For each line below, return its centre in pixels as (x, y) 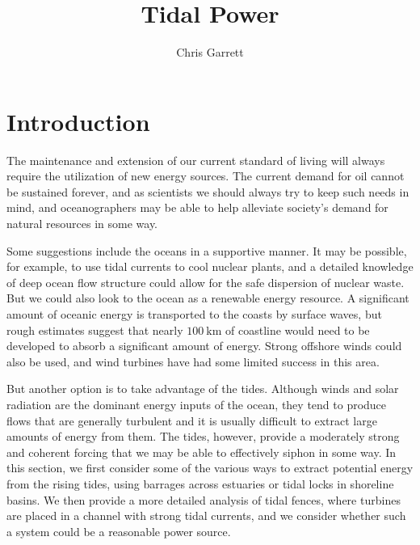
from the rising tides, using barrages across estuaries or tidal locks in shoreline (200, 483)
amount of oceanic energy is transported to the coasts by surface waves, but (194, 314)
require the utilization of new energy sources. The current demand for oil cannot (206, 176)
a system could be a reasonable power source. (119, 531)
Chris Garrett (210, 52)
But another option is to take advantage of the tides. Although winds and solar (203, 389)
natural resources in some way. (82, 224)
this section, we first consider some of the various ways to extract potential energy (210, 468)
